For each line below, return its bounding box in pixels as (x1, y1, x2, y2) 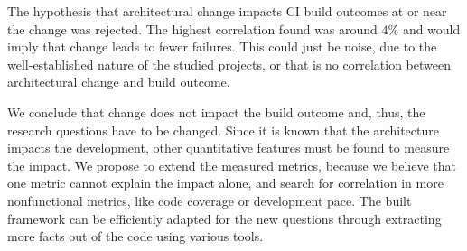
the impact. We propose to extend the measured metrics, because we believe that (7, 155, 456, 174)
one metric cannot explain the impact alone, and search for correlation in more (7, 173, 444, 192)
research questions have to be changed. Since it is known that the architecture (7, 120, 439, 139)
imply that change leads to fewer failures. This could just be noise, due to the (7, 37, 437, 56)
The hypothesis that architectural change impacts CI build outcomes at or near (7, 2, 447, 20)
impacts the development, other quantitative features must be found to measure (7, 138, 450, 157)
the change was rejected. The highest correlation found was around (7, 19, 378, 38)
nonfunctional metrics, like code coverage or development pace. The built (7, 191, 412, 209)
